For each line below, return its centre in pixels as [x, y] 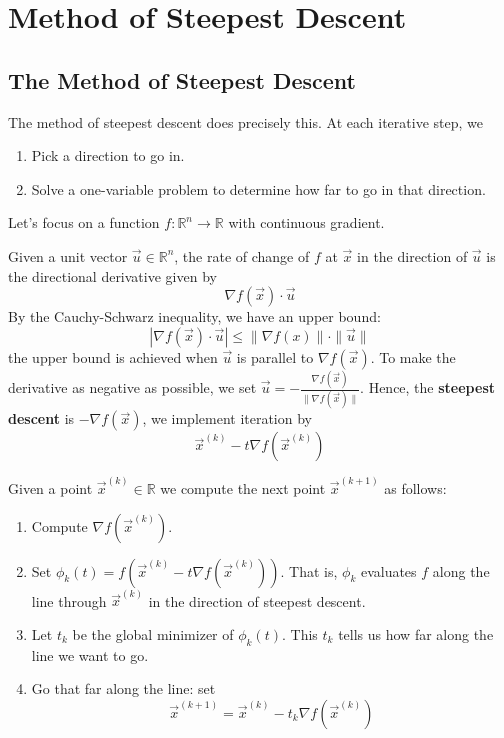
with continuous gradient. [306, 222]
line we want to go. [90, 654]
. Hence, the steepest [427, 387]
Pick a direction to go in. [108, 155]
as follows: [415, 488]
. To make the [413, 356]
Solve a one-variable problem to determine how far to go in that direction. [258, 188]
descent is [41, 418]
